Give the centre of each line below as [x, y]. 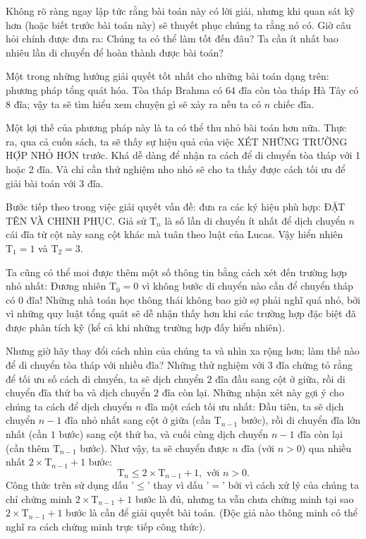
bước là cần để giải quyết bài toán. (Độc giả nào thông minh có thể [212, 513]
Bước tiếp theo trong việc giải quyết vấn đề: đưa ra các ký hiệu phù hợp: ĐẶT [176, 207]
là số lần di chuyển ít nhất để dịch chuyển [255, 220]
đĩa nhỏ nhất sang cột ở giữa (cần [138, 420]
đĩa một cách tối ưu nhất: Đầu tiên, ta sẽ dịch [244, 406]
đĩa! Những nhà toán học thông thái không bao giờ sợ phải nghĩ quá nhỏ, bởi [194, 299]
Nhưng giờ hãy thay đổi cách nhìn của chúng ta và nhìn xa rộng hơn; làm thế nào [183, 351]
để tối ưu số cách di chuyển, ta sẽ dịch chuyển [105, 378]
